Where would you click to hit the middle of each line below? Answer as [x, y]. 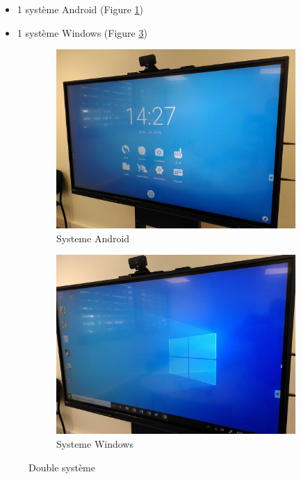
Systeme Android [93, 238]
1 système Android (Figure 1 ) [80, 9]
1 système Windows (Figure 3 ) [82, 32]
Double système [62, 467]
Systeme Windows [95, 443]
